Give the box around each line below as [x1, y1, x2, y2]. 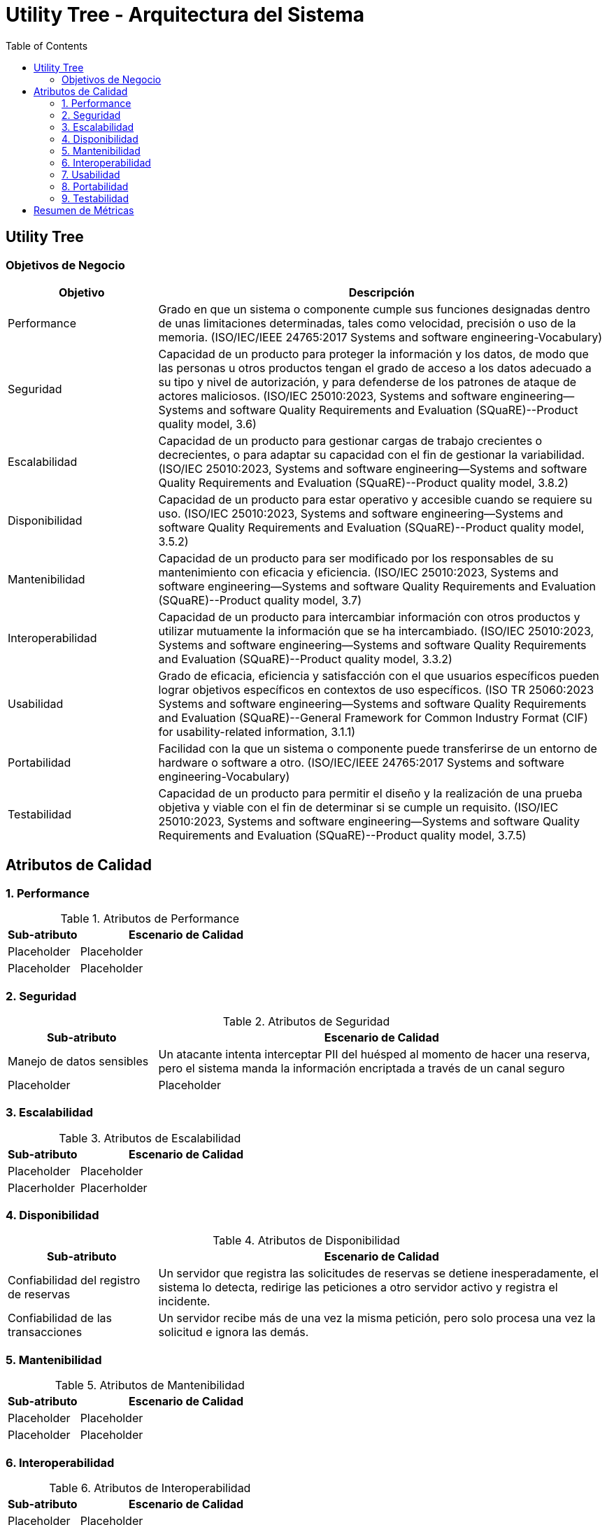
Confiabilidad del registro [8, 1273, 141, 1288]
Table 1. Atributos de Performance [60, 912, 240, 926]
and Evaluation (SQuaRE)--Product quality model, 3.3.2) [158, 651, 452, 666]
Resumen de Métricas [34, 204, 134, 216]
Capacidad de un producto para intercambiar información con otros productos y [158, 609, 580, 624]
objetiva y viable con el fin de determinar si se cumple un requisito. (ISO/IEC [158, 800, 559, 814]
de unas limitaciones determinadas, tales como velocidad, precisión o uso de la [158, 315, 576, 330]
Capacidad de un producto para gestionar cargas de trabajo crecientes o [158, 433, 543, 448]
